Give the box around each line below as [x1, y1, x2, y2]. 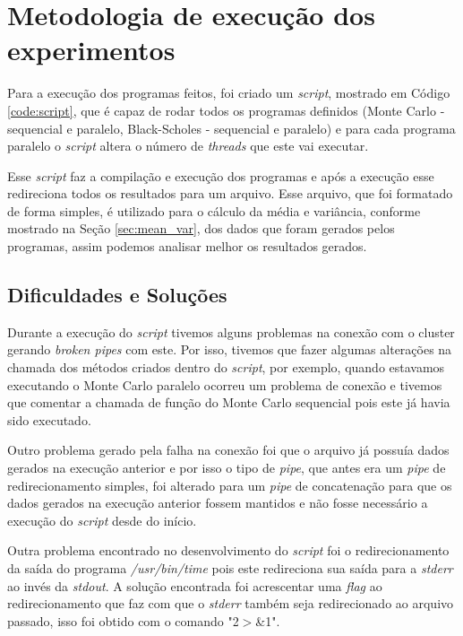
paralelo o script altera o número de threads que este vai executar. [7, 136, 369, 155]
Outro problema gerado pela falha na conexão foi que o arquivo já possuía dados [7, 440, 450, 459]
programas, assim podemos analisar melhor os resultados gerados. [7, 237, 367, 256]
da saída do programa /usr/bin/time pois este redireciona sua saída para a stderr [7, 558, 453, 577]
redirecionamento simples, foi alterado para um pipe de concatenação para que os [7, 475, 452, 494]
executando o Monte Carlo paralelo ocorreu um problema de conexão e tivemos [7, 375, 442, 394]
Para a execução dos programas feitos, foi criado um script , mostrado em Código [7, 83, 450, 102]
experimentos [7, 31, 176, 68]
